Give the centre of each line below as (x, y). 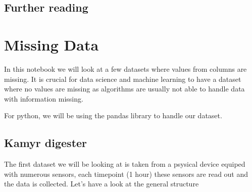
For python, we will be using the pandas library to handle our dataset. (113, 115)
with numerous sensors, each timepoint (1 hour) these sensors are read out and (126, 174)
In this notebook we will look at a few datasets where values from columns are (125, 68)
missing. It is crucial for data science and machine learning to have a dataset (123, 79)
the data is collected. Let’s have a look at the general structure (102, 184)
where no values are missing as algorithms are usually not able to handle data (124, 89)
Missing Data (52, 44)
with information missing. (44, 98)
